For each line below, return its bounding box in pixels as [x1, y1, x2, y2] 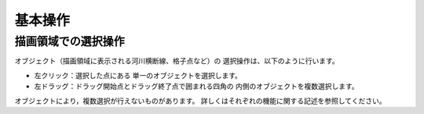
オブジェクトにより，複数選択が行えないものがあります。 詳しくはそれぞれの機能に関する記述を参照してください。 [14, 96, 386, 105]
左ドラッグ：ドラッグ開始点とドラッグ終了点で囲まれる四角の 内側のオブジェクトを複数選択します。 [34, 82, 359, 91]
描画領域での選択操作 [14, 34, 125, 48]
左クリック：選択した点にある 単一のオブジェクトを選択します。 [34, 70, 243, 80]
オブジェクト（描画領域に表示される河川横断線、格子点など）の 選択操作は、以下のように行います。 [14, 56, 339, 66]
